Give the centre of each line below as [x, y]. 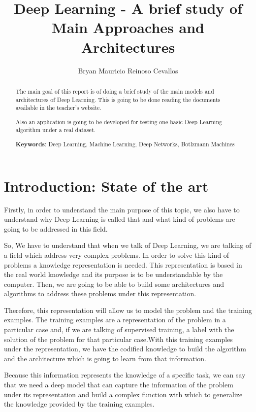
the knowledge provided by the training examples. [79, 404]
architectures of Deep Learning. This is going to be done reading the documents [118, 99]
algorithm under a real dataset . [55, 130]
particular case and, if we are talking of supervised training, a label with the [119, 329]
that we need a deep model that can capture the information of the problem [119, 385]
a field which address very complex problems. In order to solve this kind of [117, 255]
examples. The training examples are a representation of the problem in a [115, 320]
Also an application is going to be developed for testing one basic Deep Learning [119, 121]
